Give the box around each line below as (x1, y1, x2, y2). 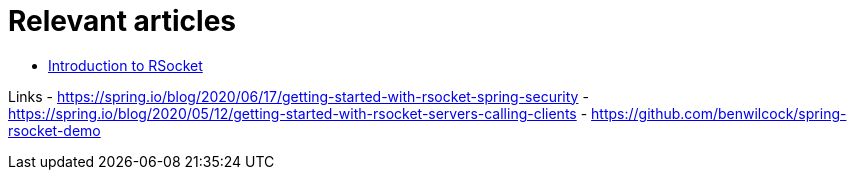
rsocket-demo (8, 121, 101, 139)
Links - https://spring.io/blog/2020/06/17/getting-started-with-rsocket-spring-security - (8, 87, 589, 105)
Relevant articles (8, 4, 237, 38)
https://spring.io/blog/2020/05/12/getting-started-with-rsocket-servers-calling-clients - (8, 104, 588, 122)
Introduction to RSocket (48, 56, 203, 74)
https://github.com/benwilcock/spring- (591, 104, 847, 122)
